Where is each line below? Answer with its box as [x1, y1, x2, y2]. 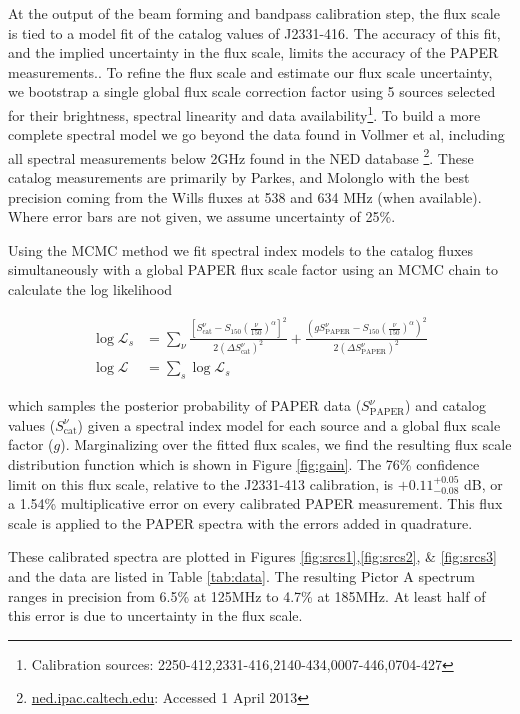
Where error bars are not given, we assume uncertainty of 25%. [8, 206, 396, 227]
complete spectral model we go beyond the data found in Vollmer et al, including [8, 124, 505, 145]
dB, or [464, 473, 503, 494]
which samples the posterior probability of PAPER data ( [8, 395, 362, 416]
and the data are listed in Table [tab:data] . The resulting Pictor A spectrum [8, 565, 475, 586]
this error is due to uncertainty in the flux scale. [8, 605, 303, 626]
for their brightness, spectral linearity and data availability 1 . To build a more [8, 101, 481, 125]
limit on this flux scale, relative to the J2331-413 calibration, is [8, 473, 394, 494]
